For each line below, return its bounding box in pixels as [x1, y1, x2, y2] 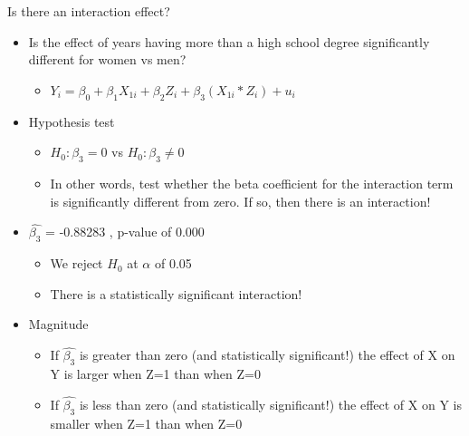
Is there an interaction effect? [7, 2, 170, 20]
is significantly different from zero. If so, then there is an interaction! [50, 191, 431, 210]
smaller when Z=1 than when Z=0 [50, 413, 243, 432]
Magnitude [28, 315, 89, 334]
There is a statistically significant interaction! [50, 284, 302, 303]
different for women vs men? [28, 50, 187, 69]
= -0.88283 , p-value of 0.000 [45, 222, 205, 241]
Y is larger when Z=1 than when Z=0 [50, 363, 261, 383]
